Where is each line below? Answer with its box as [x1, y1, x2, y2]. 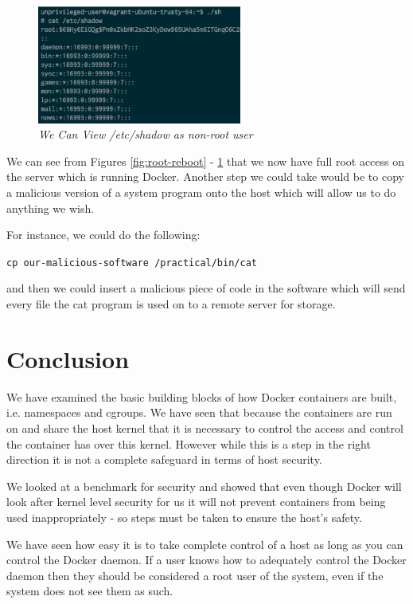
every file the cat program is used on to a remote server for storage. [6, 296, 336, 312]
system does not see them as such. [6, 582, 173, 599]
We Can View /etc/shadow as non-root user [38, 126, 253, 143]
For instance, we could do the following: [6, 226, 201, 243]
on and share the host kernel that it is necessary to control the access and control [6, 419, 403, 436]
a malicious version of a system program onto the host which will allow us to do [6, 184, 396, 201]
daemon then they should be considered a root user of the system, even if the [6, 567, 384, 583]
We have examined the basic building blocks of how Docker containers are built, [6, 388, 397, 405]
